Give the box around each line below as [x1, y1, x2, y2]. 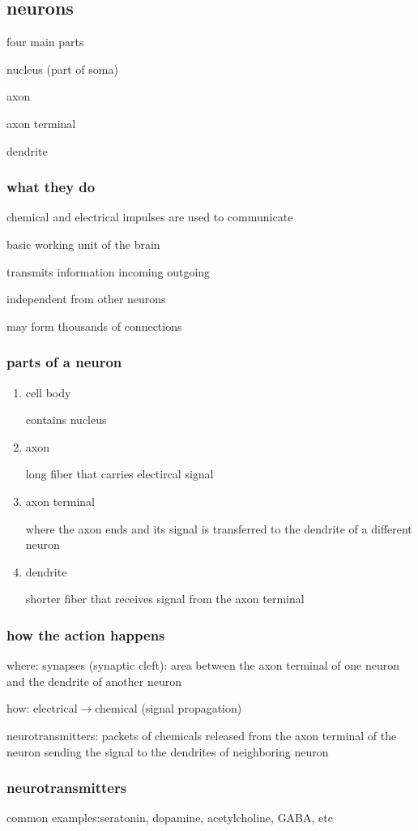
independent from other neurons [6, 290, 166, 307]
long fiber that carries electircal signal [25, 465, 214, 482]
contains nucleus [25, 411, 107, 428]
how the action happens [6, 624, 165, 645]
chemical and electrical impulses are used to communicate [6, 208, 293, 225]
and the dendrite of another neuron [6, 672, 181, 689]
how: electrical [6, 700, 78, 717]
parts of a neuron [6, 352, 122, 372]
